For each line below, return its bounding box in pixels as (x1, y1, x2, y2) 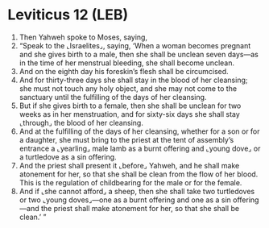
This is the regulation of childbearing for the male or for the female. (19, 177, 242, 187)
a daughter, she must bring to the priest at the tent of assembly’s (19, 135, 234, 144)
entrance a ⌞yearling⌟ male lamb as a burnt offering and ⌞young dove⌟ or (19, 143, 261, 153)
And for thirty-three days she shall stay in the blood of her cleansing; (19, 75, 248, 85)
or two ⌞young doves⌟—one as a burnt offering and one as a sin (19, 195, 231, 205)
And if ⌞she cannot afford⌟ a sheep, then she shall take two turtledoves (19, 186, 255, 196)
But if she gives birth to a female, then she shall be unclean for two (19, 101, 242, 110)
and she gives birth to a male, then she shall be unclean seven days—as (19, 49, 259, 59)
